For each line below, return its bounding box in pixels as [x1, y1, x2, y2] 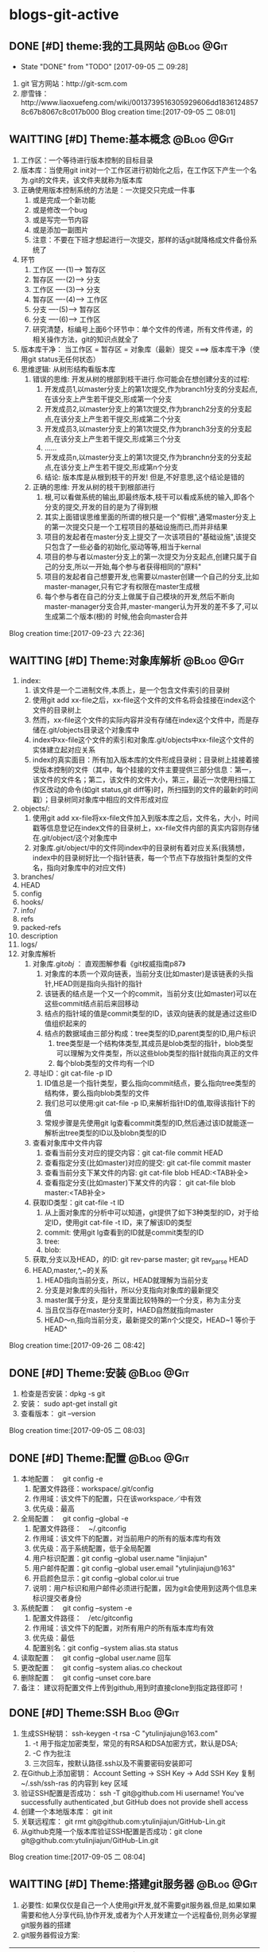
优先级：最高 [32, 1504, 75, 1513]
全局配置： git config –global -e [20, 1514, 129, 1524]
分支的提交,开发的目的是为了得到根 [44, 502, 158, 511]
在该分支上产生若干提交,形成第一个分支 [44, 394, 173, 404]
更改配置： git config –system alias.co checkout [20, 1663, 182, 1673]
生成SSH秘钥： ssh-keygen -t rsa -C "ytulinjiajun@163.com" [20, 1728, 218, 1738]
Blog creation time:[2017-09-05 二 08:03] [9, 1426, 146, 1435]
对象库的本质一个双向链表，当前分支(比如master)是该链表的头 [44, 969, 247, 978]
